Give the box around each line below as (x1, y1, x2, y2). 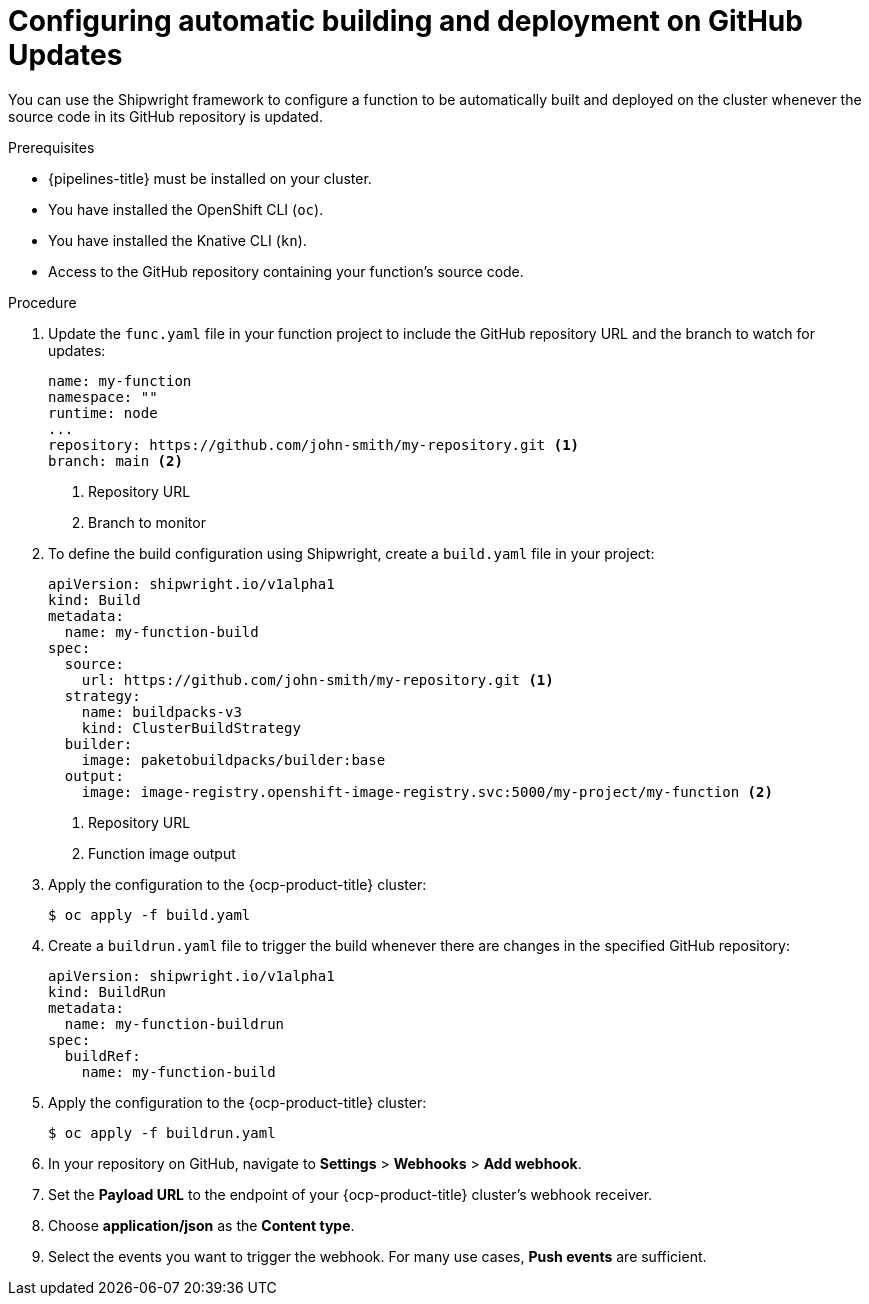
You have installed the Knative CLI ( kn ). (48, 231, 307, 249)
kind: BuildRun (48, 983, 167, 1000)
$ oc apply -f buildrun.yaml (48, 1124, 276, 1141)
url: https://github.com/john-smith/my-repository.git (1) (81, 671, 554, 688)
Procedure (8, 293, 77, 311)
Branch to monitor (88, 513, 206, 531)
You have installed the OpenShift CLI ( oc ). (48, 200, 324, 218)
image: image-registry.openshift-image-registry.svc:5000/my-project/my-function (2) (81, 783, 773, 800)
